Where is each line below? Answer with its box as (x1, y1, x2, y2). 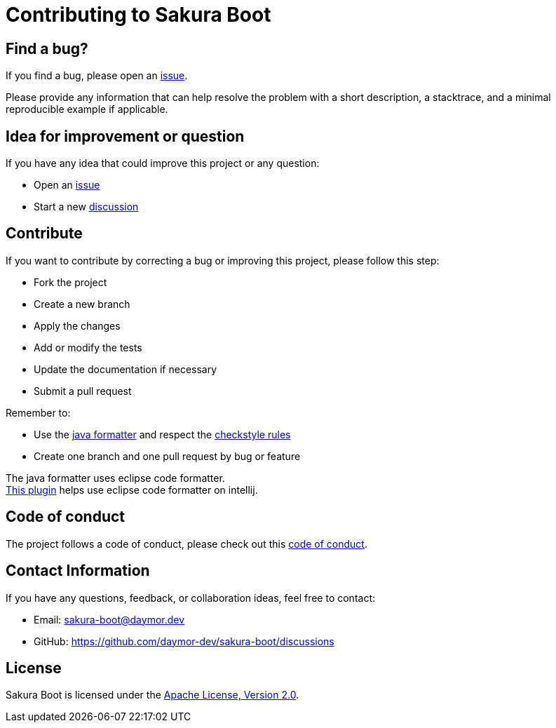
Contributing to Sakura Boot (6, 3, 271, 27)
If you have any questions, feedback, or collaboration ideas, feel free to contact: (6, 591, 375, 604)
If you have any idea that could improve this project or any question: (6, 157, 320, 170)
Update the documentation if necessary (34, 363, 217, 375)
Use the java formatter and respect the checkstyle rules (34, 428, 291, 440)
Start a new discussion (34, 201, 139, 213)
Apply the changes (34, 319, 121, 332)
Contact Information (6, 562, 150, 580)
